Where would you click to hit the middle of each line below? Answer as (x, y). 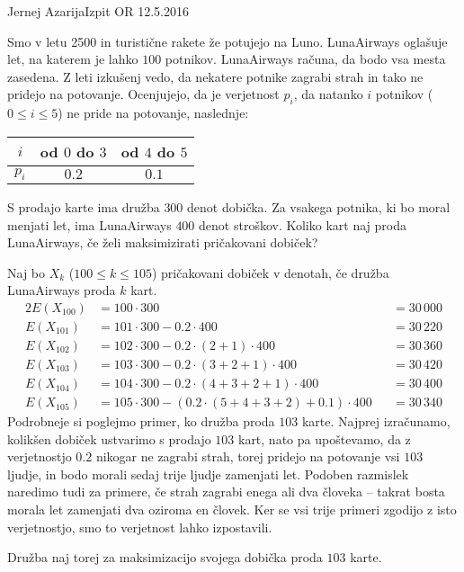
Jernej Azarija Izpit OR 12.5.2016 (98, 11)
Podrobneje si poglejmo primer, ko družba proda (141, 421)
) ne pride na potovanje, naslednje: (153, 113)
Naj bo (27, 272)
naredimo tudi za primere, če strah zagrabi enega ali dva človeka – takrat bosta (226, 492)
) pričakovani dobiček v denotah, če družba (270, 272)
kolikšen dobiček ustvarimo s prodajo (109, 438)
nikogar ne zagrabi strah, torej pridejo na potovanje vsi (248, 456)
